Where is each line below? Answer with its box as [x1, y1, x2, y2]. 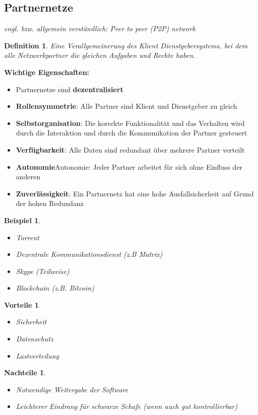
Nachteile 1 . [4, 367, 46, 378]
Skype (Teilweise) [16, 265, 70, 276]
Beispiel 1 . [4, 215, 41, 225]
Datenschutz [16, 333, 53, 344]
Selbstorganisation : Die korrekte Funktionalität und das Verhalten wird [16, 117, 245, 128]
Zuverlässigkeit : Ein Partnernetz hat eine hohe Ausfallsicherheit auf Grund [16, 188, 254, 198]
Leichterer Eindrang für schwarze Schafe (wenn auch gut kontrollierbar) [16, 401, 238, 411]
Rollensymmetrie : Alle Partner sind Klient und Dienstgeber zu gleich [16, 101, 237, 111]
